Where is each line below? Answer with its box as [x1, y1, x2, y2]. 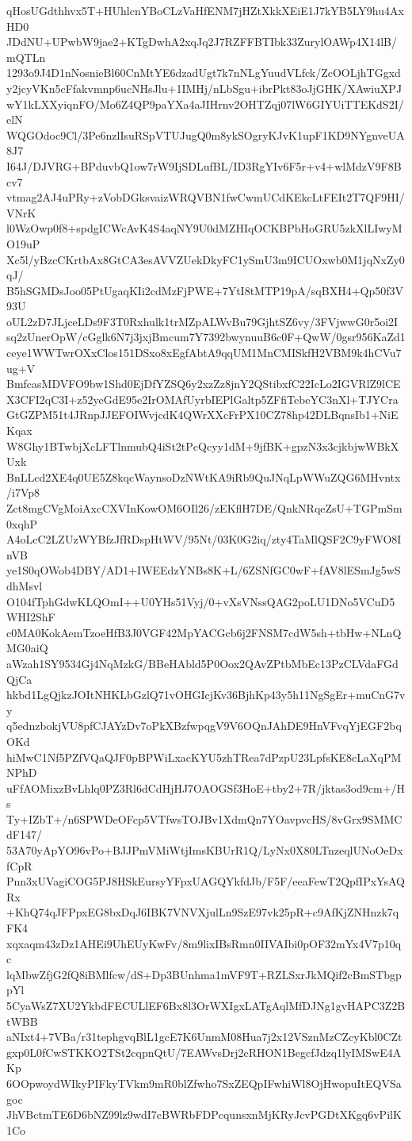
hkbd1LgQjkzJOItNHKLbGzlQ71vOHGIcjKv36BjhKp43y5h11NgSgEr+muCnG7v [6, 686, 406, 703]
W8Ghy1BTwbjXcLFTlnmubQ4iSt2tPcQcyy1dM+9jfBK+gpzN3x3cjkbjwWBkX [6, 437, 399, 454]
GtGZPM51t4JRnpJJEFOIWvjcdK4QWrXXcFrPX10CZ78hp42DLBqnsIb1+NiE [6, 406, 399, 423]
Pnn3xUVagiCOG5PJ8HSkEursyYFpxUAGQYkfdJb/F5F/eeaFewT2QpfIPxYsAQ [6, 873, 405, 889]
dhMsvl [6, 577, 43, 594]
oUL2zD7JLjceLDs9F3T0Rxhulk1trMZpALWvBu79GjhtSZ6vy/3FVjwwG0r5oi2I [6, 313, 399, 329]
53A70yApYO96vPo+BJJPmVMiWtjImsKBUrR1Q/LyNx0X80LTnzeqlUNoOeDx [6, 842, 403, 859]
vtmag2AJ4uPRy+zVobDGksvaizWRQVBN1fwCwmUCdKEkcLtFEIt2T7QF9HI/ [6, 189, 405, 206]
